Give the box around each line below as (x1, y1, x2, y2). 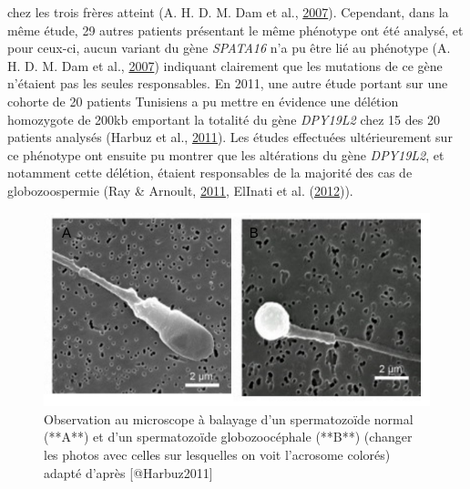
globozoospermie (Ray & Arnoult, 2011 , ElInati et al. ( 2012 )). (7, 180, 353, 199)
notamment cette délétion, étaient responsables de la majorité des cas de (7, 163, 413, 182)
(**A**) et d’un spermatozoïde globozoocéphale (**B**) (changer (44, 427, 413, 446)
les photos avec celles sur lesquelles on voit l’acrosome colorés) (44, 444, 391, 464)
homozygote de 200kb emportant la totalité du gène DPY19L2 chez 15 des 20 (7, 109, 440, 128)
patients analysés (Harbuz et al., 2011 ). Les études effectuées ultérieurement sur (7, 127, 453, 147)
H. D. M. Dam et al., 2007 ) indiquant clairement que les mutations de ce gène (7, 56, 443, 75)
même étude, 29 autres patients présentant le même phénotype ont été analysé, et (7, 20, 464, 39)
